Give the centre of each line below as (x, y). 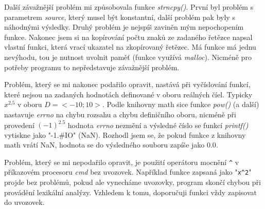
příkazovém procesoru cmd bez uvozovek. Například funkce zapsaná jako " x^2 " (128, 172)
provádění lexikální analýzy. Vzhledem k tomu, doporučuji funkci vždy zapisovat (130, 192)
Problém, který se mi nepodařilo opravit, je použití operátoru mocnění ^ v (122, 162)
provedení (19, 125)
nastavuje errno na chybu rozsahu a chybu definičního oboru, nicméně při (120, 114)
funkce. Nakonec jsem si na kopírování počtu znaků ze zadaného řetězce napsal (128, 37)
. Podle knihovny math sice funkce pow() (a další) (181, 104)
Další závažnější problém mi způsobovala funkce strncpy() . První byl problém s (129, 7)
